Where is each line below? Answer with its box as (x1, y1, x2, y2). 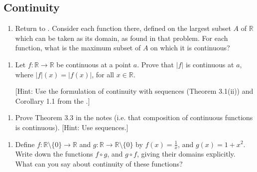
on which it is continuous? (150, 42, 230, 53)
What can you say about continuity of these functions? (15, 158, 183, 169)
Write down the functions (15, 149, 93, 159)
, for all (92, 69, 114, 79)
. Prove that (137, 59, 174, 69)
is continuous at (185, 59, 234, 69)
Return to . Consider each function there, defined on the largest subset (15, 23, 231, 33)
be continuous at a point (56, 59, 131, 69)
